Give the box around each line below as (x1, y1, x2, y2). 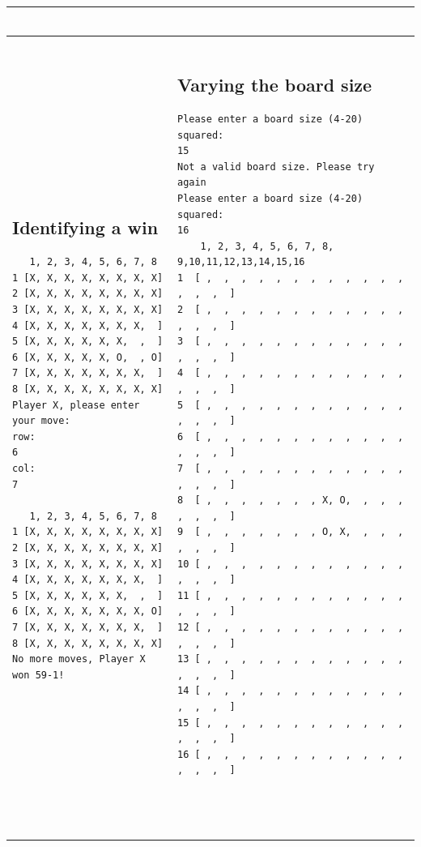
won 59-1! (12, 669, 65, 681)
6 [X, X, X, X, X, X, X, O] (12, 605, 164, 618)
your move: (12, 415, 70, 427)
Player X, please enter (12, 399, 140, 411)
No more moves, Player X (12, 653, 146, 665)
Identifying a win (12, 215, 159, 240)
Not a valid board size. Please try (176, 160, 375, 173)
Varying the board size (176, 72, 372, 97)
